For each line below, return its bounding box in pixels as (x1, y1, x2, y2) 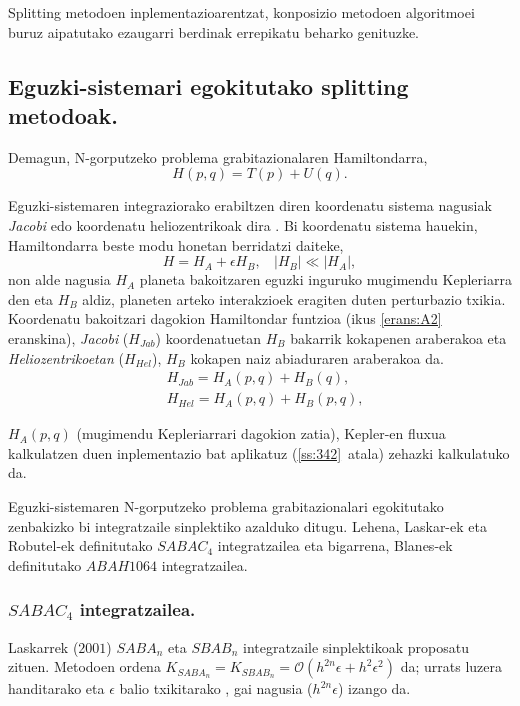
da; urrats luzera (400, 656, 502, 677)
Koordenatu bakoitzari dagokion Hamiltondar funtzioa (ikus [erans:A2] (8, 308, 442, 329)
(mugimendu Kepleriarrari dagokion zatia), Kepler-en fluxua (76, 423, 446, 444)
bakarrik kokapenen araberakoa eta (290, 327, 507, 348)
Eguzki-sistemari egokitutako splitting (8, 70, 409, 101)
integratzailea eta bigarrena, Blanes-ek (217, 535, 453, 556)
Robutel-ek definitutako (8, 535, 153, 556)
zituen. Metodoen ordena (8, 656, 161, 677)
